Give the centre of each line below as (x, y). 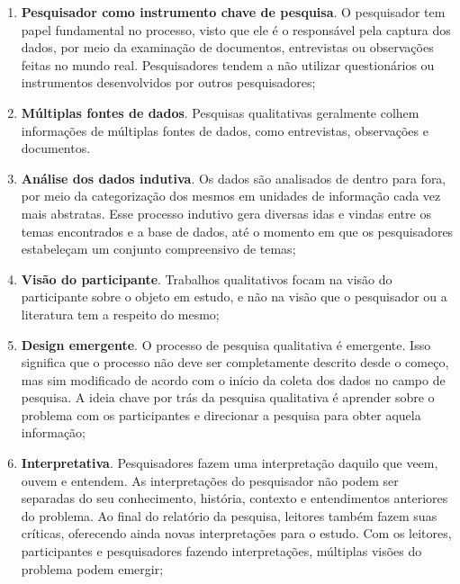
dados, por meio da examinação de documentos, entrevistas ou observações (227, 47)
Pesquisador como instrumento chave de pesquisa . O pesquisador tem (233, 12)
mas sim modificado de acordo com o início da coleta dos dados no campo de (233, 379)
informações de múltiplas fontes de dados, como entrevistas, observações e (225, 130)
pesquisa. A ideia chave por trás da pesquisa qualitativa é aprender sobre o (228, 397)
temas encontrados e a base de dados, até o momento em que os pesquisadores (237, 231)
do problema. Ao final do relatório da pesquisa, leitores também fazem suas (229, 515)
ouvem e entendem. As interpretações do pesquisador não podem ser (210, 480)
